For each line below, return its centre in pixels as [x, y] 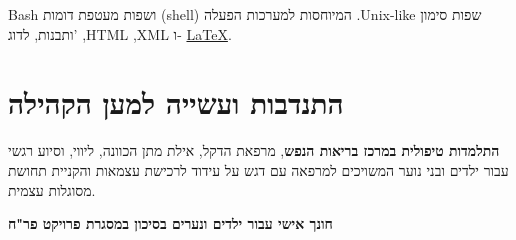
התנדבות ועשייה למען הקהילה [176, 102]
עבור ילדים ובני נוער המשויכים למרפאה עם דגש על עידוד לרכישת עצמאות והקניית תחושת [258, 169]
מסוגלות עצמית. [52, 189]
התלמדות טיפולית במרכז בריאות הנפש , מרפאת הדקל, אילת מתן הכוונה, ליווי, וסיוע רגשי [254, 150]
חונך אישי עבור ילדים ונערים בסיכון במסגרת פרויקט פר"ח [170, 223]
